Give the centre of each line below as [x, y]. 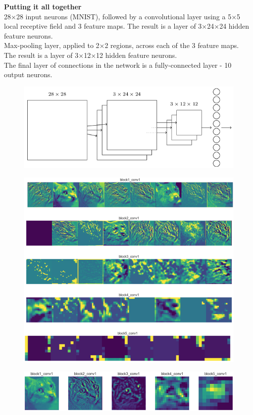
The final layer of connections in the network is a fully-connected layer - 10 [118, 65]
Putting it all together [43, 6]
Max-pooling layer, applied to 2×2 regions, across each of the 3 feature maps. [122, 45]
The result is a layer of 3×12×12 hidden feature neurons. [91, 55]
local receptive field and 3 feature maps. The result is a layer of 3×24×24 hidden [127, 26]
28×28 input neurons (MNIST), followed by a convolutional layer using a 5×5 [122, 16]
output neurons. [28, 74]
